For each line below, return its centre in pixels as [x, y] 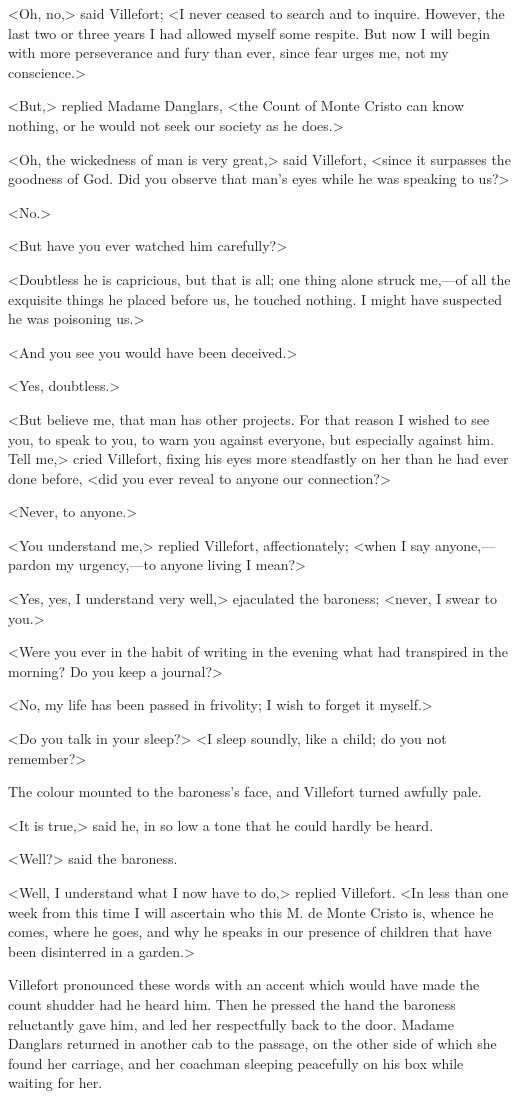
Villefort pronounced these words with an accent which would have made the [244, 984]
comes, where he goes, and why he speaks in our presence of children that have [250, 931]
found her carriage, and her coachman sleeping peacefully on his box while [236, 1062]
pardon [29, 564]
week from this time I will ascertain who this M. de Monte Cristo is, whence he [251, 911]
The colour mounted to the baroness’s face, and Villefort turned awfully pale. [245, 791]
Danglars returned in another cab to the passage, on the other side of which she [252, 1043]
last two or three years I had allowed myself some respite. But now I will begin [249, 32]
